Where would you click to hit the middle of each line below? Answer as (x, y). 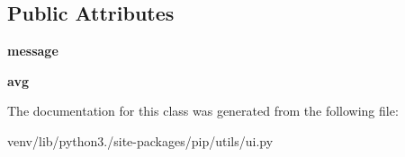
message (33, 51)
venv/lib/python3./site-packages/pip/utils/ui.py (140, 140)
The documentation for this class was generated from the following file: (203, 111)
